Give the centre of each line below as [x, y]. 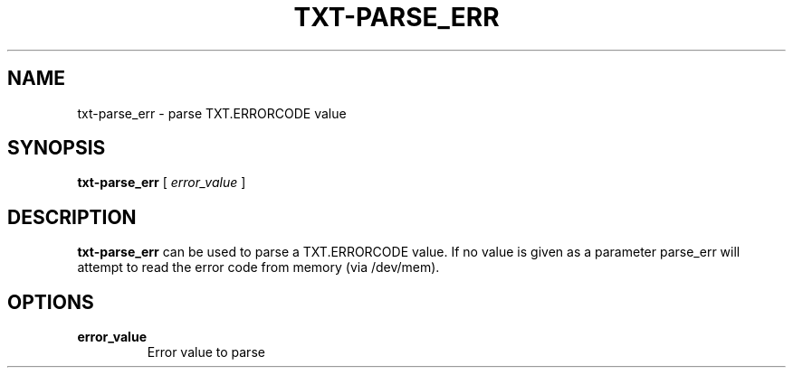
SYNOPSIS [57, 148]
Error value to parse [206, 352]
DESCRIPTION [72, 217]
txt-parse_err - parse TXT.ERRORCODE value [212, 113]
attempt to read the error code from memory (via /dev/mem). [258, 267]
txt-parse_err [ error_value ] [162, 183]
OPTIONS [51, 302]
